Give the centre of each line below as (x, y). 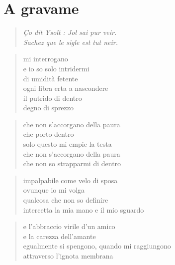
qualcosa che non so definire (66, 200)
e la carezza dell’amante (59, 236)
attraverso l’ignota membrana (68, 256)
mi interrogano (45, 59)
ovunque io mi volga (54, 190)
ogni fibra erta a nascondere (66, 88)
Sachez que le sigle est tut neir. (71, 42)
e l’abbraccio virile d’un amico (69, 226)
